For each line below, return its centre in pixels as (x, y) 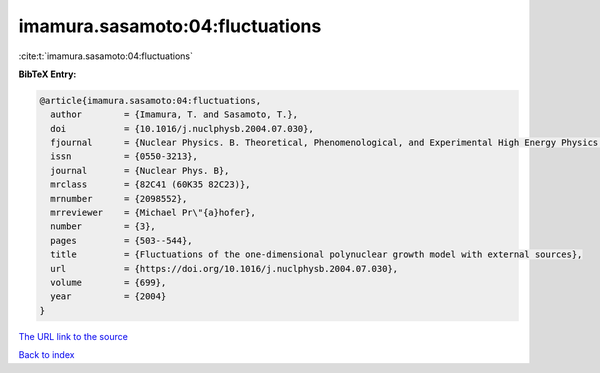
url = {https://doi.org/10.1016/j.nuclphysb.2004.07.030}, (224, 268)
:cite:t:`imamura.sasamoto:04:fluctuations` (106, 56)
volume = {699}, (108, 282)
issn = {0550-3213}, (124, 156)
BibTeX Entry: (47, 74)
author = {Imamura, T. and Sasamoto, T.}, (174, 114)
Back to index (46, 355)
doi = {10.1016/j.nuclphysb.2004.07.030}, (182, 128)
